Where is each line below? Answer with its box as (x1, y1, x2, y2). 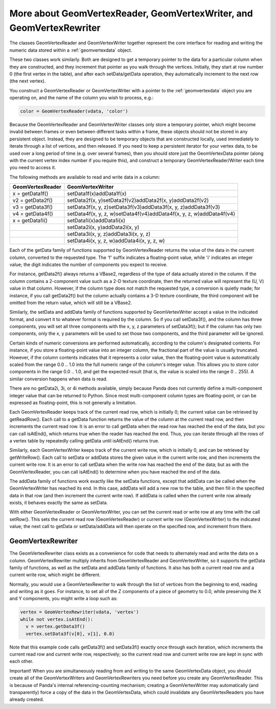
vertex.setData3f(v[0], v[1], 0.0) (26, 631, 115, 637)
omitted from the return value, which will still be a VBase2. (9, 299, 132, 306)
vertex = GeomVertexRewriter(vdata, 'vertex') (20, 609, 139, 615)
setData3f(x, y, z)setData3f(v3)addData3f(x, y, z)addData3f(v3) (67, 204, 220, 211)
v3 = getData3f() (12, 204, 53, 211)
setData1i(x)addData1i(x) (67, 217, 125, 224)
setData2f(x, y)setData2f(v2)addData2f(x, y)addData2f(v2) (67, 197, 209, 204)
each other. (9, 658, 34, 664)
